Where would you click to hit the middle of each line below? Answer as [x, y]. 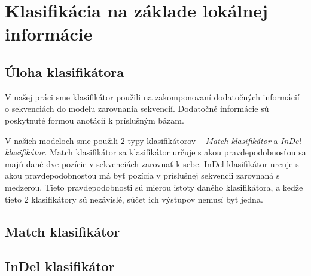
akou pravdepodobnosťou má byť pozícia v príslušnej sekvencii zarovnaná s [142, 175]
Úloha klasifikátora [65, 71]
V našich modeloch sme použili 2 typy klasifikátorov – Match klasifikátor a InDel [153, 140]
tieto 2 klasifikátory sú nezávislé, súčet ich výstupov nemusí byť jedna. [134, 199]
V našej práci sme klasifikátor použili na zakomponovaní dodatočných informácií [152, 96]
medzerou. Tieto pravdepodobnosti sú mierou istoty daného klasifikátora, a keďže [154, 187]
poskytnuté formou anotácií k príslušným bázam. [94, 120]
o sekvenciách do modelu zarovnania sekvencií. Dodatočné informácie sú [137, 108]
